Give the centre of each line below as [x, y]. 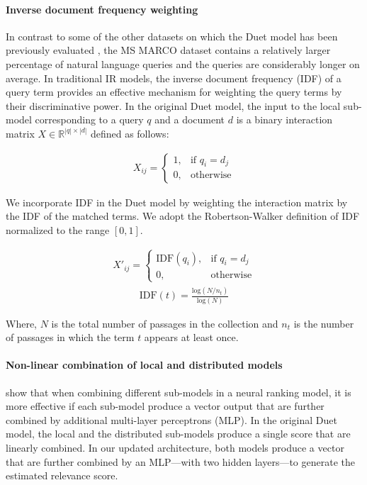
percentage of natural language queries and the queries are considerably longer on [183, 63]
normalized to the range [58, 229]
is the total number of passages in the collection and [165, 323]
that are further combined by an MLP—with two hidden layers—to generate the [181, 461]
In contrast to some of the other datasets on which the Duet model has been [172, 36]
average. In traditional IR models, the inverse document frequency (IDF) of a [174, 78]
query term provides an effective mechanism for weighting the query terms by [174, 92]
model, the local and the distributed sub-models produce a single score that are [178, 434]
